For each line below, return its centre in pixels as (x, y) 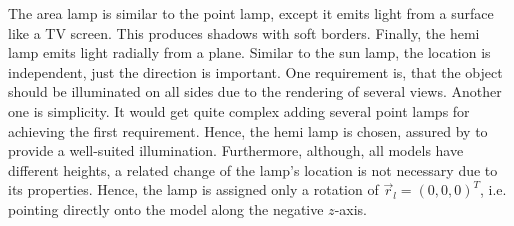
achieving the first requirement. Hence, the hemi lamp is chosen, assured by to (248, 130)
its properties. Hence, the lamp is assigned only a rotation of (193, 189)
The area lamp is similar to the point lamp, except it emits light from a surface (251, 13)
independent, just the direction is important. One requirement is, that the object (255, 71)
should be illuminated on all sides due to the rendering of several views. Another (255, 91)
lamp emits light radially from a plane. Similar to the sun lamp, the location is (249, 52)
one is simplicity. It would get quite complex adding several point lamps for (239, 110)
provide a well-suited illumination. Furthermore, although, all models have (236, 150)
